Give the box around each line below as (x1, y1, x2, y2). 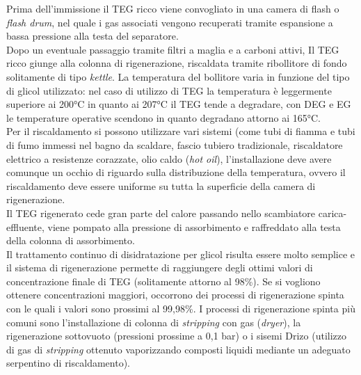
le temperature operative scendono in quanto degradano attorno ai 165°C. (6, 110, 321, 125)
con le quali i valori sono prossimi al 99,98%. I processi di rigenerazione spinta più (6, 301, 355, 316)
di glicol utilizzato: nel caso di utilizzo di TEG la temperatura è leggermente (6, 83, 332, 97)
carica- (318, 205, 347, 220)
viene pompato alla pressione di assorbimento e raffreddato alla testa (47, 219, 341, 234)
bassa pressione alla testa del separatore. (6, 29, 179, 43)
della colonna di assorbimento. (6, 233, 135, 248)
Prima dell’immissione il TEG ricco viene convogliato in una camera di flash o (6, 1, 339, 15)
